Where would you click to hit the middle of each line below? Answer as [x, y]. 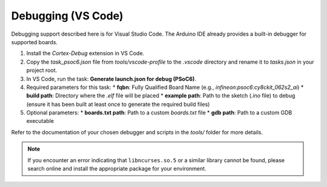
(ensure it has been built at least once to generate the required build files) [118, 104]
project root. [42, 70]
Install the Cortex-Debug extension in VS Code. [85, 53]
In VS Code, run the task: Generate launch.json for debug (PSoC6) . [111, 79]
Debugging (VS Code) [67, 16]
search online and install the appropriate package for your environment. [117, 169]
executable [40, 121]
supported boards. [34, 42]
